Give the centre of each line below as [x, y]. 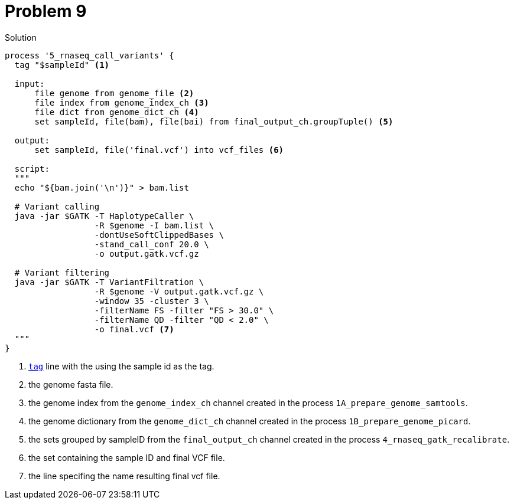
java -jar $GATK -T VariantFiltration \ [109, 282]
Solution [21, 37]
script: [32, 168]
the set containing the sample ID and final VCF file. [127, 457]
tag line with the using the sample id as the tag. [121, 366]
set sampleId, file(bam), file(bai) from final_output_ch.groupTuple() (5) [214, 121]
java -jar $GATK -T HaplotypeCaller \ [104, 216]
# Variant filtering [62, 272]
